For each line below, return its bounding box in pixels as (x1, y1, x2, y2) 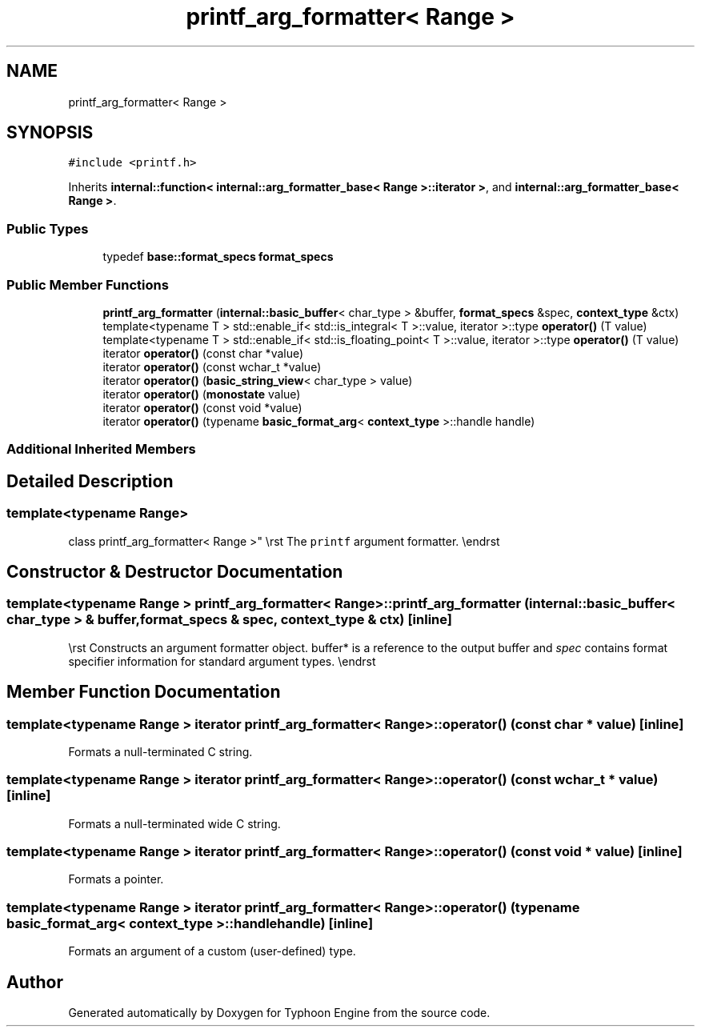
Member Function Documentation (6, 682, 281, 703)
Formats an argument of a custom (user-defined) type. (68, 944, 356, 959)
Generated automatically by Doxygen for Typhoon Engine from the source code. (68, 1006, 491, 1020)
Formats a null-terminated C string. (68, 744, 253, 759)
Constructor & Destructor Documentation (6, 561, 343, 582)
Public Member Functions (6, 276, 169, 293)
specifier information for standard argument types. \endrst (68, 654, 376, 668)
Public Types (6, 220, 89, 237)
